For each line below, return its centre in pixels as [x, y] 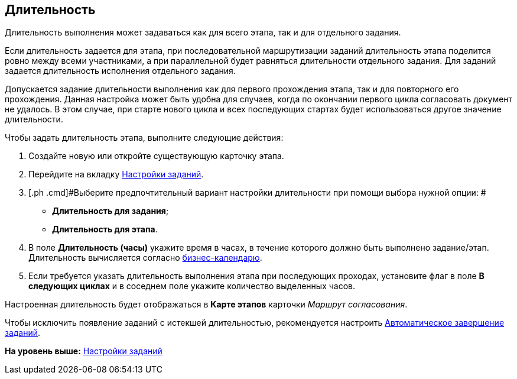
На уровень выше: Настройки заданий [84, 351]
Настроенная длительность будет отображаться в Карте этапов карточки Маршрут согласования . [206, 305]
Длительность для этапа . [105, 229]
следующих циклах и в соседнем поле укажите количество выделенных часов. [192, 286]
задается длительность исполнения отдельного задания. [120, 71]
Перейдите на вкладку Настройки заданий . [116, 174]
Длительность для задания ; [110, 211]
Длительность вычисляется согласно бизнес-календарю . [145, 258]
